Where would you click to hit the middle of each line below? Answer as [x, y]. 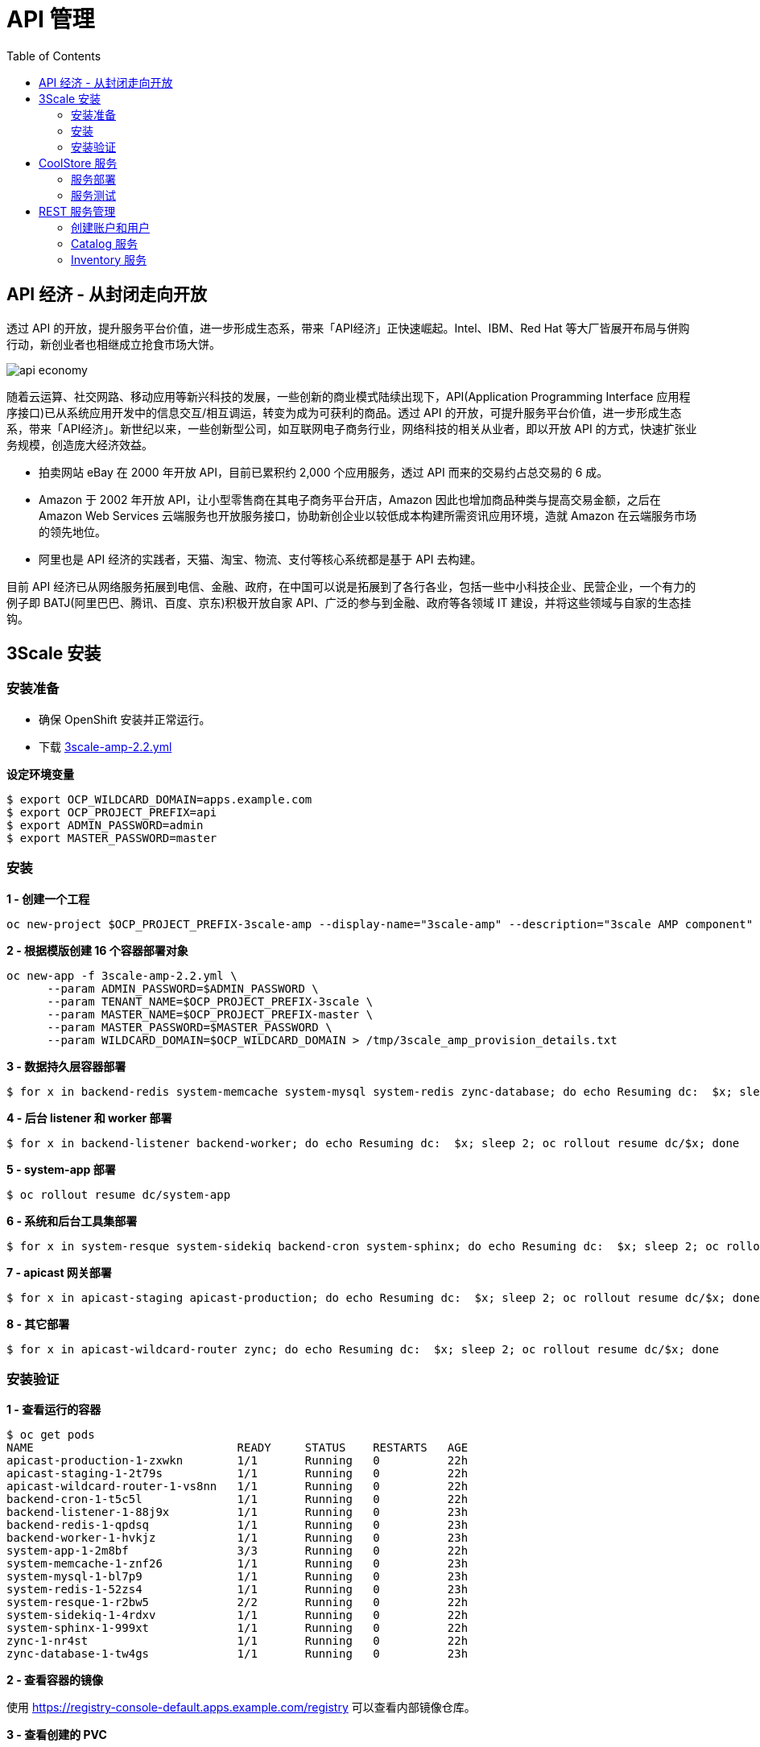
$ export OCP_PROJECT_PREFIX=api [112, 812]
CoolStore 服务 [78, 163]
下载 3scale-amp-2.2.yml [105, 746]
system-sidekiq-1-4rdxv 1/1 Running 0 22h [237, 1615]
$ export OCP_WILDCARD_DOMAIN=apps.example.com [159, 799]
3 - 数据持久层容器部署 [66, 1066]
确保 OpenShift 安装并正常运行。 [125, 719]
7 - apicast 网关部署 [59, 1272]
